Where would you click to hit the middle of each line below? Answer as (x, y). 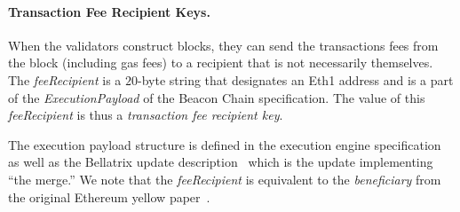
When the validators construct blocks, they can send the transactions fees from (223, 45)
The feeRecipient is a (65, 79)
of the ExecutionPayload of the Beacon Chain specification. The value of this (217, 97)
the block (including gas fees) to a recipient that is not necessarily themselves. (221, 63)
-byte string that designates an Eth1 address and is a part (296, 79)
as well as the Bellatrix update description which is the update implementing (221, 162)
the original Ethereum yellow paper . (109, 196)
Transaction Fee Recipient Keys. (109, 11)
